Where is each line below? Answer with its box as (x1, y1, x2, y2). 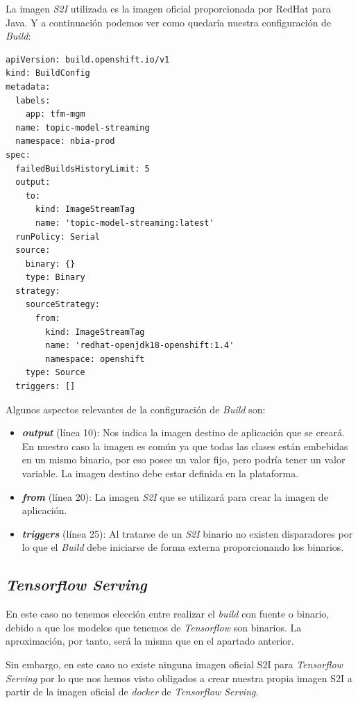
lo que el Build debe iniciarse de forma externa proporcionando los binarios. (22, 540, 344, 554)
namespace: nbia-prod (15, 136, 115, 147)
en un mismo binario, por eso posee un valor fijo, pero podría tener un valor (22, 452, 346, 467)
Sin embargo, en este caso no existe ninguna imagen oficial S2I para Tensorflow (6, 656, 343, 671)
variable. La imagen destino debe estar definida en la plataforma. (22, 466, 299, 480)
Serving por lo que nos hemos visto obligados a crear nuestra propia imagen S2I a (6, 670, 352, 685)
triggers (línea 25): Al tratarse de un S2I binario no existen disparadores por (22, 526, 353, 540)
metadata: (6, 81, 51, 92)
